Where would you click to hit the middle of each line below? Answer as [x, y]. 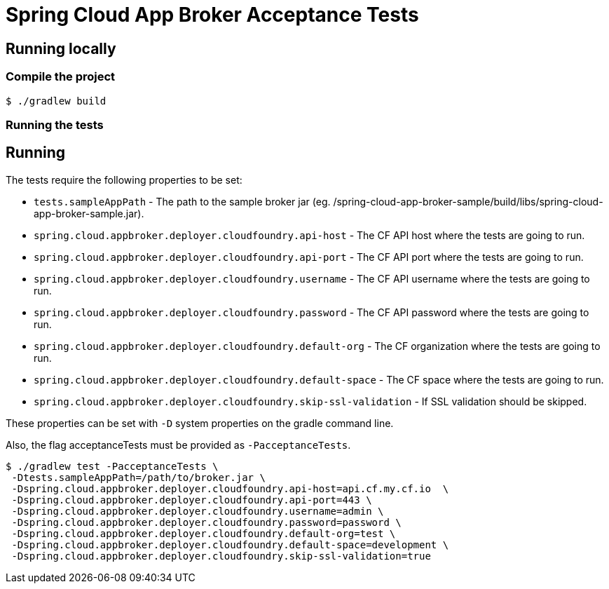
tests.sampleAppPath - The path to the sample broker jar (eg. [182, 201]
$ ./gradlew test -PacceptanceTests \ [112, 466]
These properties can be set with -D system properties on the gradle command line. [200, 423]
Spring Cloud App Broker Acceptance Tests [212, 15]
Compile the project [61, 77]
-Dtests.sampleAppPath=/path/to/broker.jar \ [138, 477]
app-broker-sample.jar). [89, 213]
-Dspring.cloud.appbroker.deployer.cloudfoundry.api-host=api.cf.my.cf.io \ [230, 488]
